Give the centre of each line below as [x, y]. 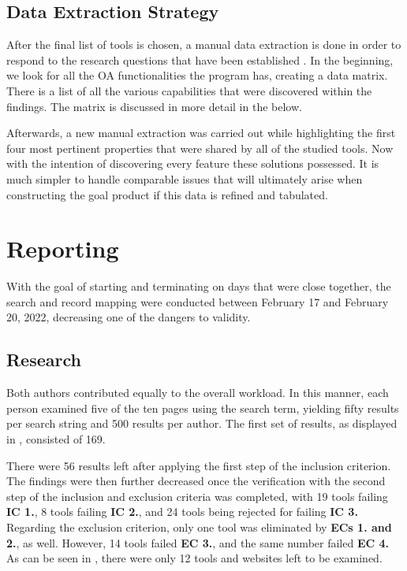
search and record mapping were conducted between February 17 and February [198, 301]
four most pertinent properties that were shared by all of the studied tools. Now [200, 148]
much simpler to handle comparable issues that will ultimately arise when [185, 178]
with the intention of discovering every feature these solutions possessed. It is [193, 163]
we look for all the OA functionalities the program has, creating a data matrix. [197, 75]
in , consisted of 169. [56, 439]
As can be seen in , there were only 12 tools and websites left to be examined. [194, 558]
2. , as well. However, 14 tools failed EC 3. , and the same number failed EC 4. [198, 542]
